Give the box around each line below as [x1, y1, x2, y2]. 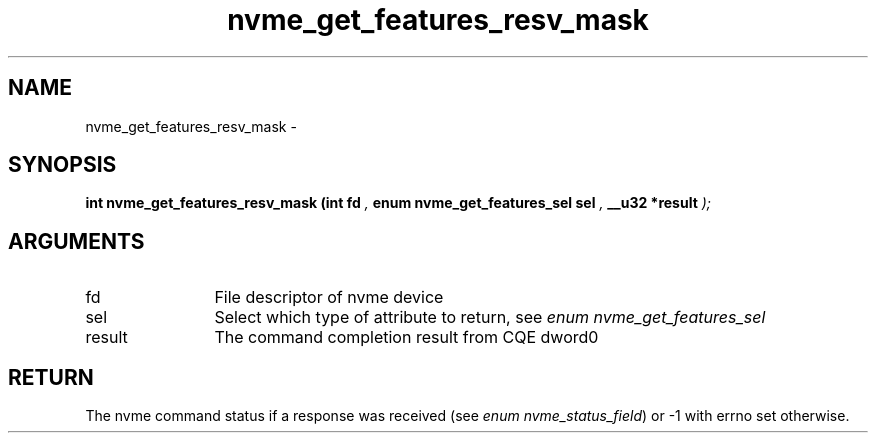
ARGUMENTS [8, 228, 145, 254]
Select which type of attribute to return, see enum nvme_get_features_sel [214, 307, 766, 328]
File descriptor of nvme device [214, 287, 444, 308]
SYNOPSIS [8, 152, 117, 178]
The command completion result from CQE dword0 [214, 327, 599, 348]
